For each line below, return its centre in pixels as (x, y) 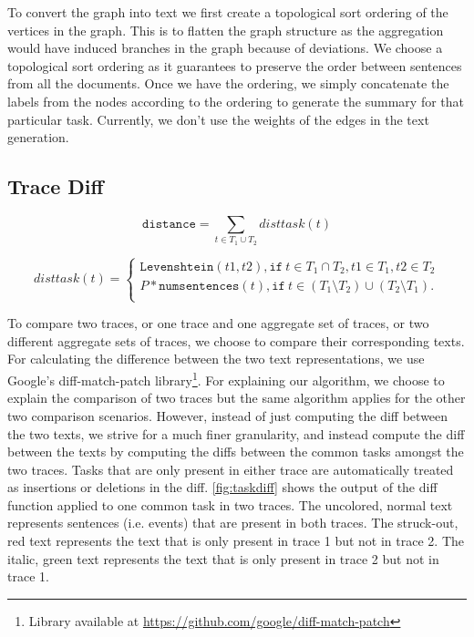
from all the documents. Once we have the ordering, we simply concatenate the (228, 83)
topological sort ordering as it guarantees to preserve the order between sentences (235, 65)
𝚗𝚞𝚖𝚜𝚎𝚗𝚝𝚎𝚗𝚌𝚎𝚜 (199, 286)
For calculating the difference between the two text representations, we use (216, 359)
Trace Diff (56, 186)
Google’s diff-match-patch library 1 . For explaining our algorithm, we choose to (226, 379)
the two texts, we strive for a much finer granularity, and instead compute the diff (236, 433)
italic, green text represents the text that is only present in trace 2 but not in (223, 558)
